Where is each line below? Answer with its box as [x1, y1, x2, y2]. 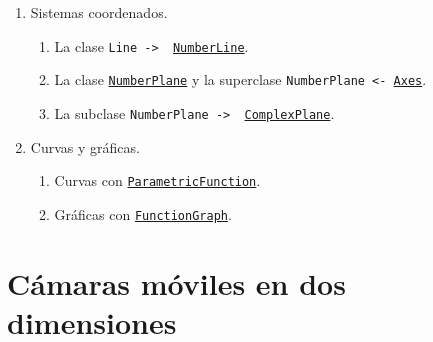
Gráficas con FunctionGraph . [54, 203, 232, 224]
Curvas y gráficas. [30, 136, 140, 157]
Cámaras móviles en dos [7, 262, 346, 303]
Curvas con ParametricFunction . [54, 170, 261, 191]
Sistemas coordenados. [30, 2, 168, 22]
